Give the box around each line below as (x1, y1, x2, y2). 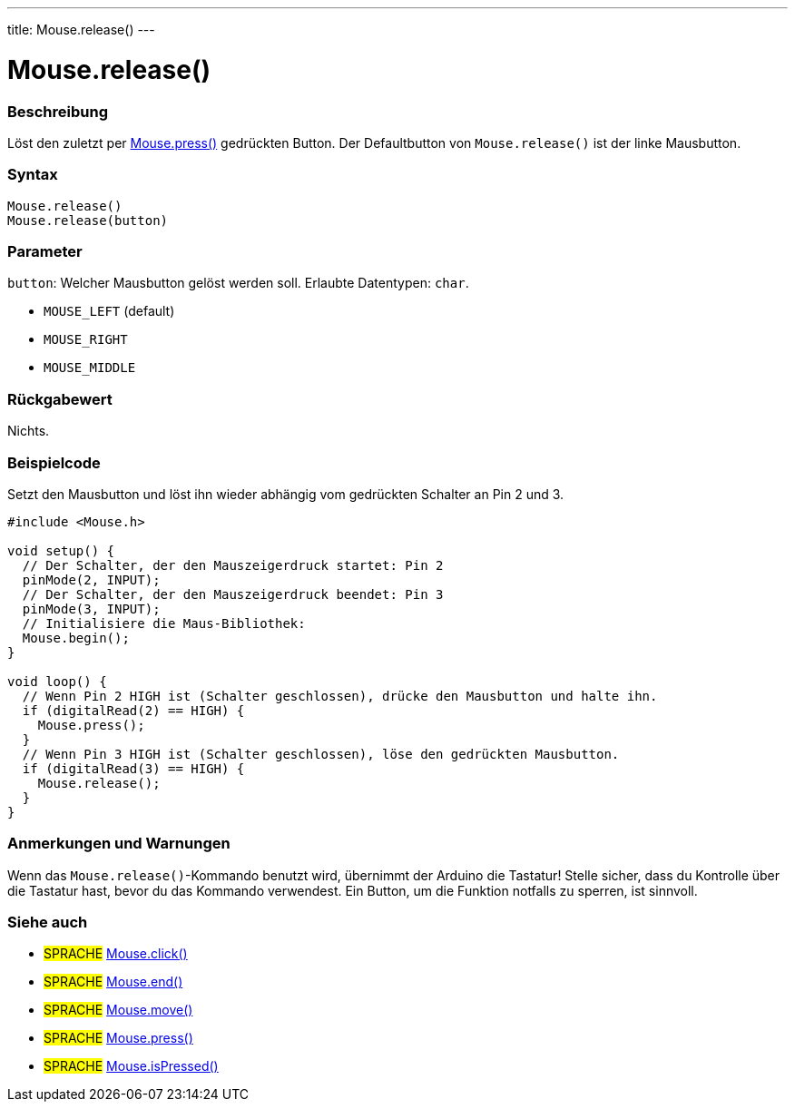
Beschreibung (7, 102, 109, 121)
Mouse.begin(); (22, 630, 130, 645)
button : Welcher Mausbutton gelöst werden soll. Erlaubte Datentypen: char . (7, 275, 469, 291)
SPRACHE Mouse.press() (44, 1030, 193, 1046)
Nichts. (7, 423, 50, 439)
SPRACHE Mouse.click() (44, 946, 188, 962)
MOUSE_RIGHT (44, 332, 128, 348)
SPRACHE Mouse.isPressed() (44, 1058, 219, 1075)
